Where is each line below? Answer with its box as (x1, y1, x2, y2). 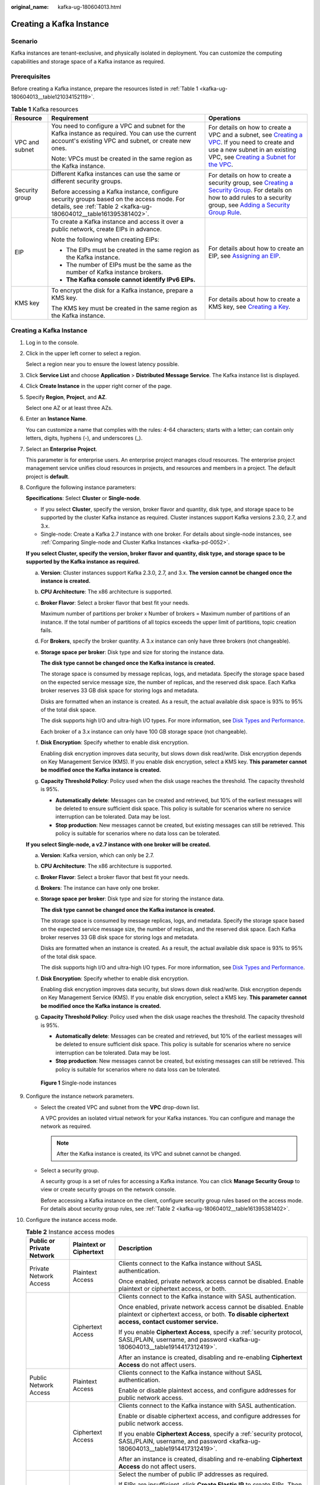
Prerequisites (11, 72, 50, 81)
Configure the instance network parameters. (25, 1093, 135, 1100)
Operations (208, 113, 241, 122)
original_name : (11, 4, 49, 10)
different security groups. (51, 177, 123, 185)
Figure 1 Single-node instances (40, 1079, 117, 1086)
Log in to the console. (25, 339, 79, 346)
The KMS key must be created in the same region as (51, 304, 198, 312)
